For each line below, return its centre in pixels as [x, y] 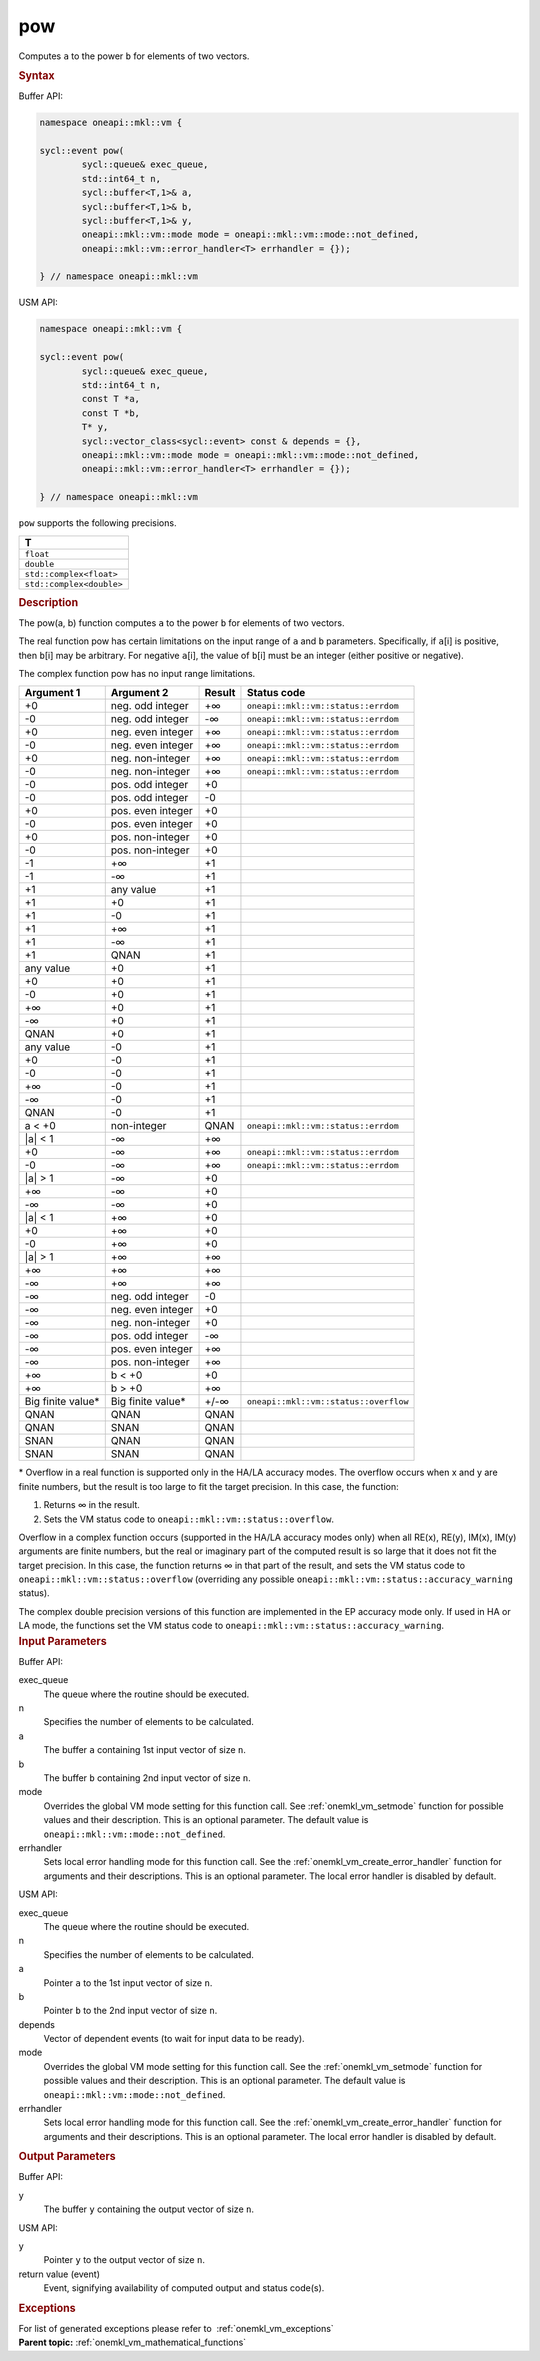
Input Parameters [62, 1641]
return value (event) [59, 2274]
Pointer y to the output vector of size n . [124, 2260]
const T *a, [110, 399]
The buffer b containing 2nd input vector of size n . [147, 1778]
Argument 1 [52, 693]
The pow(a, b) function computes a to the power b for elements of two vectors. [181, 622]
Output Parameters [67, 2157]
